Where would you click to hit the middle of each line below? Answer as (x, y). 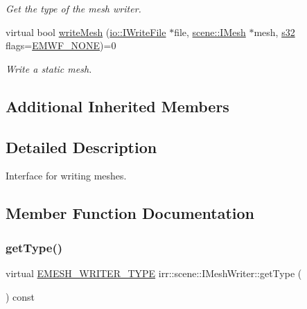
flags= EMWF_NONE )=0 (61, 45)
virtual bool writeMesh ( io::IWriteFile (86, 32)
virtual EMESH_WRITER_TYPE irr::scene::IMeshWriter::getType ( (154, 273)
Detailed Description (81, 147)
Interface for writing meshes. (66, 176)
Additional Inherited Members (117, 106)
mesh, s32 (274, 32)
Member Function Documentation (130, 213)
